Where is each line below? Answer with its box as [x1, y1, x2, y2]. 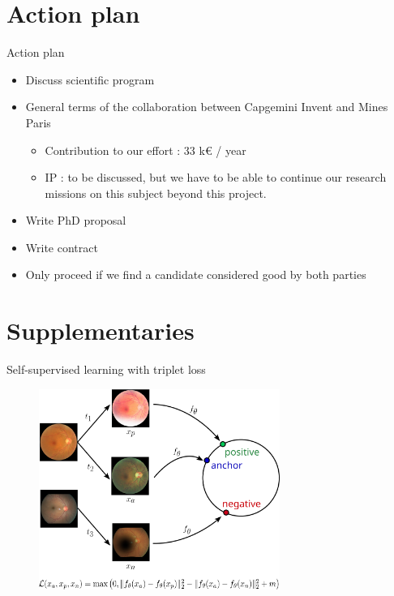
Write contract [25, 238, 98, 255]
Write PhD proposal [25, 212, 126, 229]
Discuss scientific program [25, 71, 155, 88]
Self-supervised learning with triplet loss [6, 361, 206, 378]
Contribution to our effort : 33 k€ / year [45, 141, 246, 158]
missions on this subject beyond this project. [45, 184, 267, 201]
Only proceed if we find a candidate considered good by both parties [25, 266, 366, 283]
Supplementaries [6, 314, 195, 347]
